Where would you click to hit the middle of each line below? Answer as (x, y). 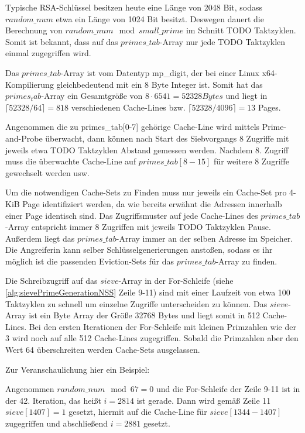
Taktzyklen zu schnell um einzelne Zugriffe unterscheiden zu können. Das (136, 303)
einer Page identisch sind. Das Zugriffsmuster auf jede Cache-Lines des (132, 215)
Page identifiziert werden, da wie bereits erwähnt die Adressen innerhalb (152, 203)
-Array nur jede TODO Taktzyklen (222, 41)
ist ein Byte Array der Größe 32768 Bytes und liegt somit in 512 (144, 315)
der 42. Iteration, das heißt (53, 400)
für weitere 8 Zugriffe (251, 161)
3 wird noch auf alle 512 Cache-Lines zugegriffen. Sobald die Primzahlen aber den (152, 338)
